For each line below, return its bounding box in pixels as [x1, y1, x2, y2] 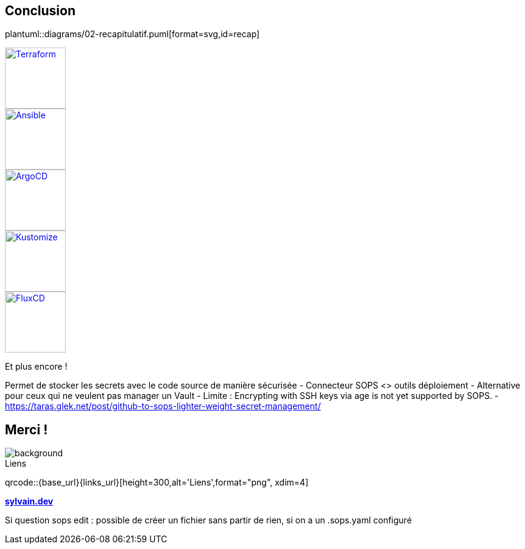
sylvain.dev [5, 496, 54, 507]
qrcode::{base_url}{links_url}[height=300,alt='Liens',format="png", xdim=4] [5, 477, 309, 488]
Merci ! [5, 422, 48, 437]
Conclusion [5, 3, 76, 18]
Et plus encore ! [5, 361, 68, 372]
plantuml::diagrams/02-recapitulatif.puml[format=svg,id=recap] [5, 29, 260, 40]
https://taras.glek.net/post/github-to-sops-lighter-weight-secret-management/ [5, 401, 321, 412]
